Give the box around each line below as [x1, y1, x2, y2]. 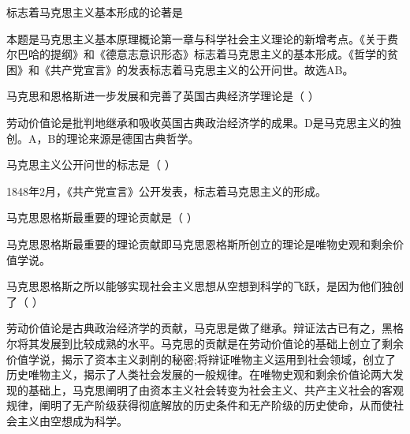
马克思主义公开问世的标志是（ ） [6, 156, 176, 173]
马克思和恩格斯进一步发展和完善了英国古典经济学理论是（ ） [6, 88, 319, 104]
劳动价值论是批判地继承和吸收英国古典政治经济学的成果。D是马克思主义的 [6, 114, 390, 130]
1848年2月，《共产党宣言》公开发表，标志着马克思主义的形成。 [6, 182, 326, 199]
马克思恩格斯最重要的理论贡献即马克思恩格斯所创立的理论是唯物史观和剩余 [6, 235, 393, 252]
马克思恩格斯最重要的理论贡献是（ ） [6, 209, 198, 226]
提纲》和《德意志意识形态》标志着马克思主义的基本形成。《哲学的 [50, 46, 387, 62]
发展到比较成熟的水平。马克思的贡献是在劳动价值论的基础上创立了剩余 [39, 335, 404, 351]
